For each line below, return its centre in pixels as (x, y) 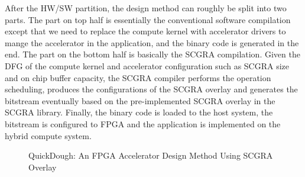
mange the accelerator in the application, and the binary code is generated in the (152, 42)
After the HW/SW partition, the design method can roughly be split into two (146, 8)
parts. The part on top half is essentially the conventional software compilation (148, 19)
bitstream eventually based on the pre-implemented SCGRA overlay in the (140, 100)
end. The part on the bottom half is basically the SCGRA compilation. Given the (152, 54)
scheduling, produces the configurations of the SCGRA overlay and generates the (151, 89)
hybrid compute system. (48, 135)
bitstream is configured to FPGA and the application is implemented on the (143, 123)
